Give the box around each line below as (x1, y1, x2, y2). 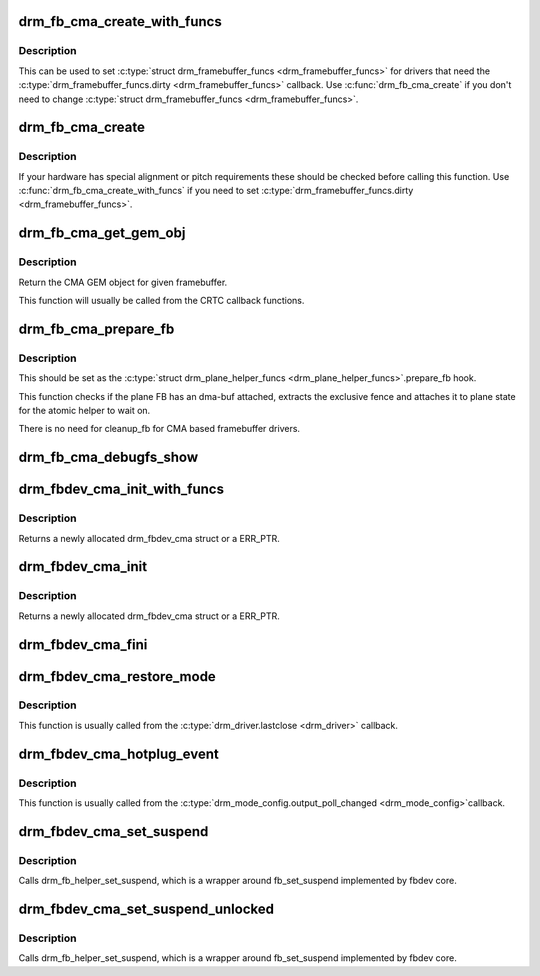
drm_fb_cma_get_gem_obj (18, 225, 186, 242)
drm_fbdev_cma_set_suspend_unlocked (18, 900, 275, 917)
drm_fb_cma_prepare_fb (18, 320, 175, 337)
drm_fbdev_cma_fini (18, 636, 148, 653)
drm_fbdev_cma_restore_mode (18, 668, 217, 685)
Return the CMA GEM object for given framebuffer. (18, 276, 228, 288)
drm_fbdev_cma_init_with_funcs (18, 481, 225, 498)
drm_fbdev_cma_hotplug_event (18, 745, 219, 762)
